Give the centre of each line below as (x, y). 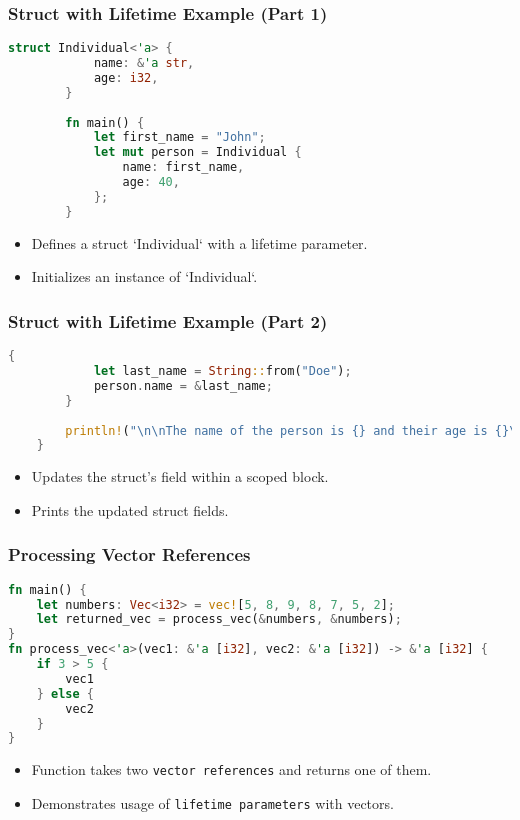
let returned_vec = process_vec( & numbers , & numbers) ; (219, 619)
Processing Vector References (129, 554)
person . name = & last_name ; (183, 385)
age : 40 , (151, 182)
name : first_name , (183, 167)
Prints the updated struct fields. (130, 509)
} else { (65, 693)
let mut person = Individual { (197, 152)
